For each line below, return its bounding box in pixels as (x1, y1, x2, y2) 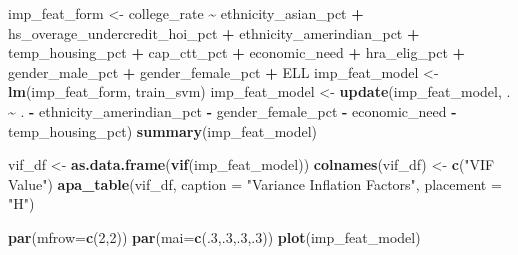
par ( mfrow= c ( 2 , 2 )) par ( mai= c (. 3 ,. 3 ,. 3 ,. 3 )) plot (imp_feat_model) (8, 226, 421, 247)
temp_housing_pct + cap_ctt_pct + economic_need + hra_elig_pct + (8, 42, 466, 63)
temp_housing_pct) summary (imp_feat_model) (8, 120, 318, 141)
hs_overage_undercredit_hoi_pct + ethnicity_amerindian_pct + (8, 22, 420, 43)
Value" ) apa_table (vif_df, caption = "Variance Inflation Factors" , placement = (8, 173, 502, 194)
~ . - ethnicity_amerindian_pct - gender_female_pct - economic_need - (8, 100, 457, 121)
